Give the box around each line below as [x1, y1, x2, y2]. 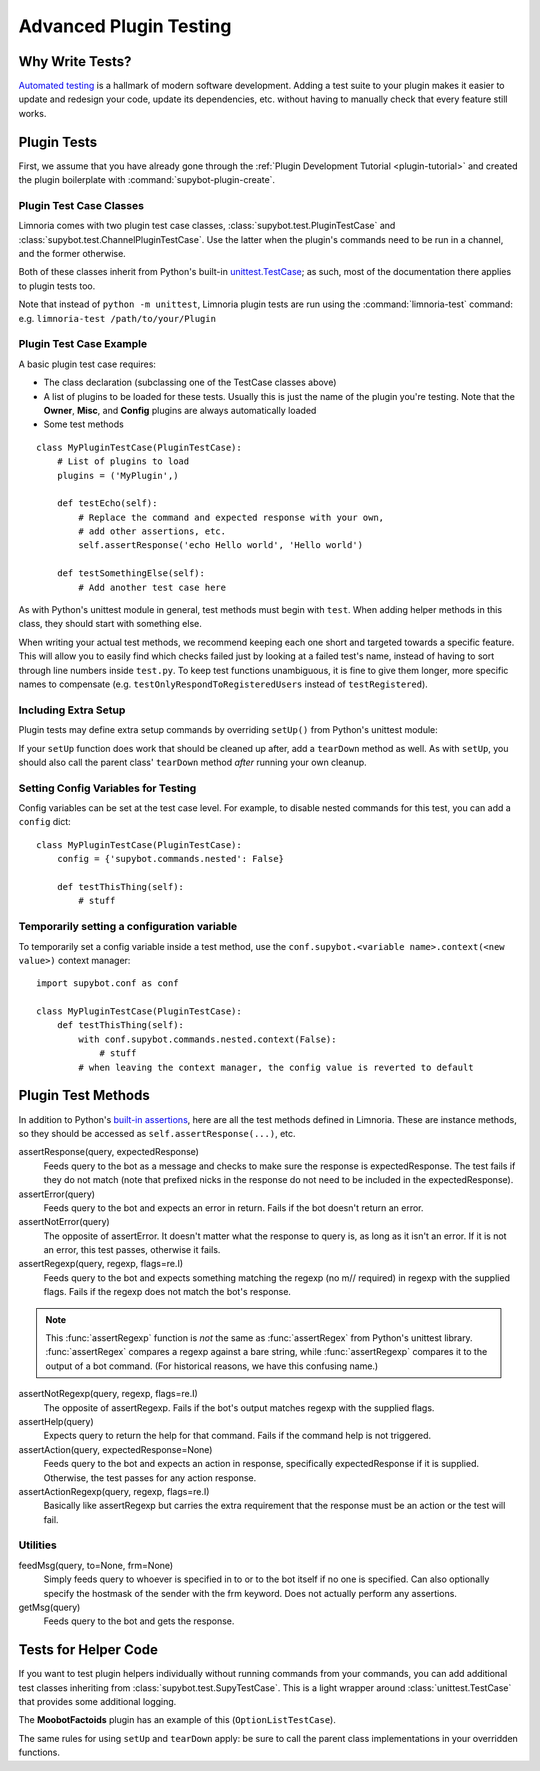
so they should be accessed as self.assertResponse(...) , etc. [18, 1127, 296, 1139]
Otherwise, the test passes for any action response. [43, 1471, 257, 1484]
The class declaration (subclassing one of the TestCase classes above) [43, 376, 337, 389]
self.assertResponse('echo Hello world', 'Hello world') [78, 540, 364, 551]
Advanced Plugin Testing [18, 15, 232, 37]
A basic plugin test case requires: [18, 358, 157, 370]
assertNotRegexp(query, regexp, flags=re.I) [18, 1388, 199, 1400]
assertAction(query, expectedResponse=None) [18, 1443, 213, 1455]
